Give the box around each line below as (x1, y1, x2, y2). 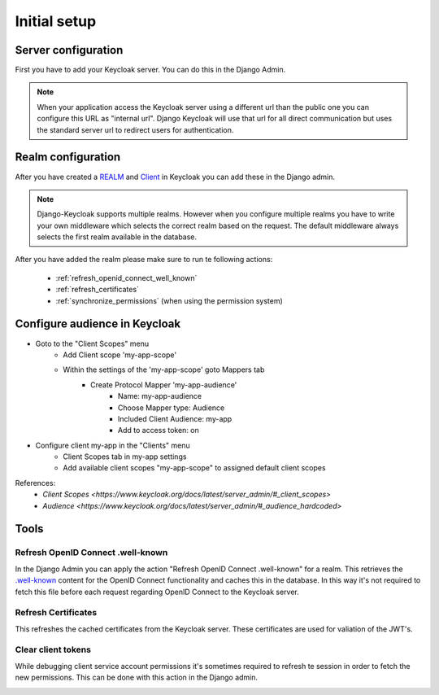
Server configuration (15, 43, 124, 57)
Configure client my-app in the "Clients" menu (35, 440, 190, 450)
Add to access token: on (118, 426, 199, 435)
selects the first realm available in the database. (37, 232, 198, 242)
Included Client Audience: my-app (118, 413, 233, 423)
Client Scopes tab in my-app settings (63, 452, 187, 461)
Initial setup (15, 12, 97, 30)
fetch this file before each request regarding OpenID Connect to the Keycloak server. (15, 587, 300, 597)
